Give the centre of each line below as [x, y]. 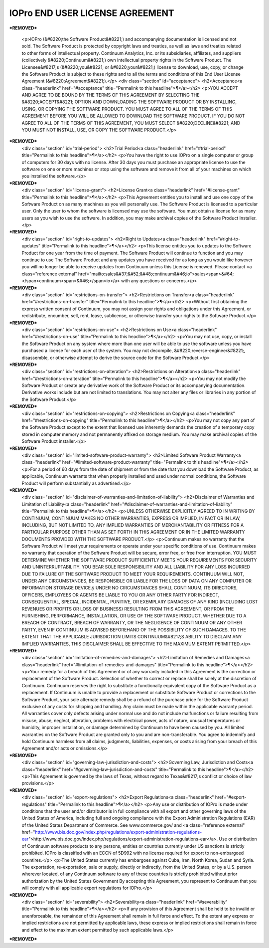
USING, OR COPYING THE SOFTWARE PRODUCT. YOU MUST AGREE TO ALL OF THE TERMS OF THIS [127, 109]
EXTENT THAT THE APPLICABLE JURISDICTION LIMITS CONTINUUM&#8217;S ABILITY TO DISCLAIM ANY [132, 637]
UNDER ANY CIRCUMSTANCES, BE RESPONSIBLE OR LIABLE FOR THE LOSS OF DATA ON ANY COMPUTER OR [136, 581]
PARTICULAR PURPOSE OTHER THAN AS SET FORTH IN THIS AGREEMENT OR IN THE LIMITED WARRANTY [133, 532]
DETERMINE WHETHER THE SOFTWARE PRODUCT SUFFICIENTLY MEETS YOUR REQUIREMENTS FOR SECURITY [139, 560]
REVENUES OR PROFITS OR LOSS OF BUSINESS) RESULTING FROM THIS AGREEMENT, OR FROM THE [128, 609]
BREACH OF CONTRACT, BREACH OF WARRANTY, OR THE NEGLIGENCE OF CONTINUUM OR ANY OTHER [132, 623]
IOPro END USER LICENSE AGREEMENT [92, 13]
